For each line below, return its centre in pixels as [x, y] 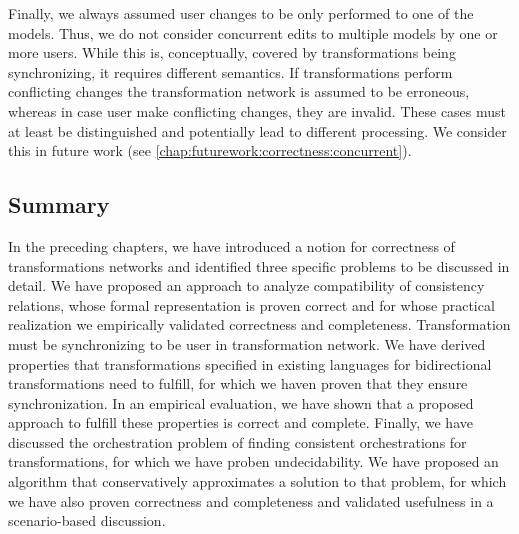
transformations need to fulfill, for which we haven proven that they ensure [238, 383]
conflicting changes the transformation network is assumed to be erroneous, [239, 91]
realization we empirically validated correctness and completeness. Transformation [259, 324]
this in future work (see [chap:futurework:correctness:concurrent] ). [210, 150]
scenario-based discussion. [87, 520]
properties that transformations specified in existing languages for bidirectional [250, 363]
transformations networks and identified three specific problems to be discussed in [259, 265]
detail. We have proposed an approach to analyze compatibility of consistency [246, 285]
